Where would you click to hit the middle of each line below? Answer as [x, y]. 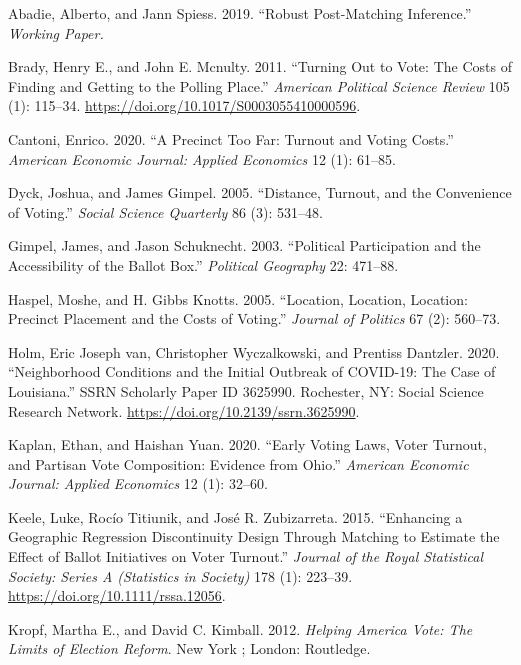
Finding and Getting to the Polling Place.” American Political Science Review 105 [259, 85]
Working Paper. [56, 32]
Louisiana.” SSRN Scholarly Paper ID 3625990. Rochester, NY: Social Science [246, 390]
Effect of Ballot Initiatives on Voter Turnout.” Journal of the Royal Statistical [246, 556]
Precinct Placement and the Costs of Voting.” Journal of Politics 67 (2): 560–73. [254, 318]
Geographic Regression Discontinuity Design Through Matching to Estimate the [254, 536]
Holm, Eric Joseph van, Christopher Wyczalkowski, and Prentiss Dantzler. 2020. [254, 351]
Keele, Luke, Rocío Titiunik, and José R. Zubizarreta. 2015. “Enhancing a [235, 516]
